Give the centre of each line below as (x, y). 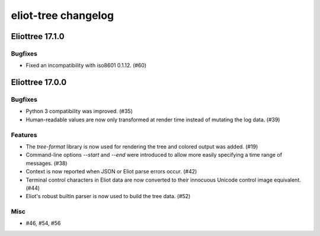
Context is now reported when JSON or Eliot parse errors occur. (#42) (111, 172)
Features (24, 135)
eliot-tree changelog (63, 15)
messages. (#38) (47, 163)
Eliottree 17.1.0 (38, 36)
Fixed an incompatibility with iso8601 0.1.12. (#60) (86, 66)
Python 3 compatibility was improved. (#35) (79, 111)
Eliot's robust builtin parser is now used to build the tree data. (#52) (108, 196)
